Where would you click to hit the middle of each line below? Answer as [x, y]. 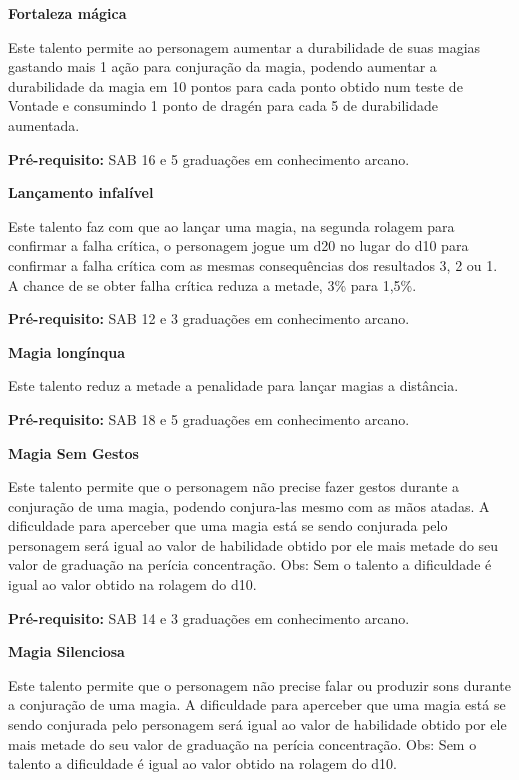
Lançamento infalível [81, 192]
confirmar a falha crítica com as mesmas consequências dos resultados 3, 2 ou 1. [253, 264]
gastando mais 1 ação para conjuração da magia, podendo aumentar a [222, 66]
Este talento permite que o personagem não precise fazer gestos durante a [234, 486]
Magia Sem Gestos [73, 452]
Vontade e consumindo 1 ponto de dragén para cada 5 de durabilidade [223, 105]
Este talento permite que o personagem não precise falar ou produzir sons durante [259, 684]
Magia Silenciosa [66, 651]
